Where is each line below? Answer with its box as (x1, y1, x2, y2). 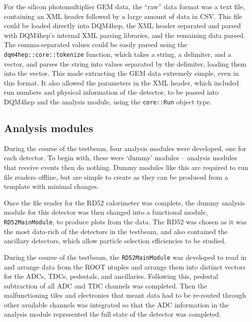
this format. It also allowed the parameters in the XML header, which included (4, 77, 239, 87)
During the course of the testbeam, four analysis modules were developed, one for (4, 143, 246, 153)
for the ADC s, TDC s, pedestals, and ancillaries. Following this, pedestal (4, 271, 218, 281)
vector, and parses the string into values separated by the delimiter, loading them (4, 58, 247, 68)
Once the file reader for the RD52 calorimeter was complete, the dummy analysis (4, 197, 245, 207)
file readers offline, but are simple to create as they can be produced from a (4, 171, 228, 182)
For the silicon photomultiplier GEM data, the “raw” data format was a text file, (4, 1, 245, 11)
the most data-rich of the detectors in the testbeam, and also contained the (4, 226, 228, 236)
